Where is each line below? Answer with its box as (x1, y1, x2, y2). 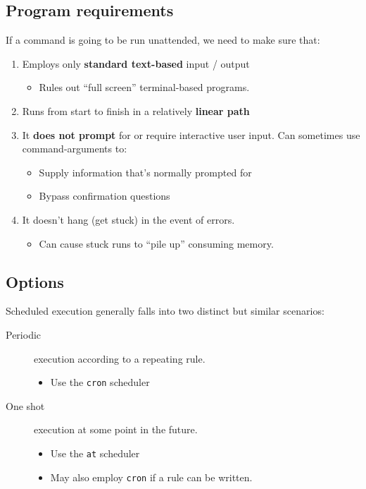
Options (6, 270, 64, 292)
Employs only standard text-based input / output (22, 56, 250, 71)
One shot (6, 398, 45, 413)
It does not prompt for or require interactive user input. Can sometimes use (22, 127, 360, 142)
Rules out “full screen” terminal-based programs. (39, 80, 250, 95)
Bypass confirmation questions (39, 188, 170, 203)
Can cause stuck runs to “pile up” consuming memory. (39, 236, 274, 250)
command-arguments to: (22, 141, 127, 156)
